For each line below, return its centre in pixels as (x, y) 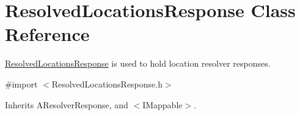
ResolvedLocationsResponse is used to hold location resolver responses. (138, 63)
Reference (47, 34)
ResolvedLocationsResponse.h (107, 83)
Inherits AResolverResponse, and (67, 104)
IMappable (163, 104)
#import (21, 83)
